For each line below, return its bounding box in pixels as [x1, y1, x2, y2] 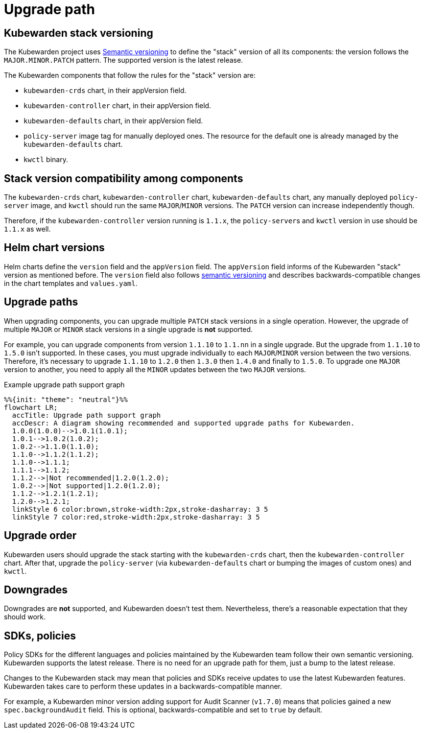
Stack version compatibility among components [4, 172, 243, 185]
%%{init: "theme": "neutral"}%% [4, 395, 128, 403]
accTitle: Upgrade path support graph [12, 411, 161, 419]
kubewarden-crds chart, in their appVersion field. [24, 86, 187, 95]
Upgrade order [4, 529, 77, 542]
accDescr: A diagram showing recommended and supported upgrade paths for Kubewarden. [12, 419, 355, 427]
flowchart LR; [4, 403, 58, 411]
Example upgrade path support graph [4, 380, 125, 389]
